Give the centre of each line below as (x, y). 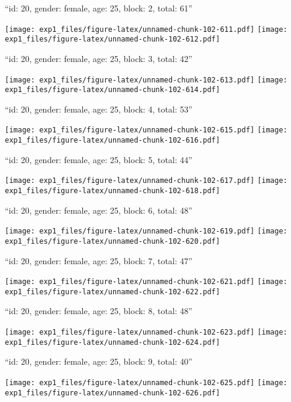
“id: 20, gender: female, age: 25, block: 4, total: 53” (99, 109)
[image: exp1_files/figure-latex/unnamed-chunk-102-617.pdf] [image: (146, 181)
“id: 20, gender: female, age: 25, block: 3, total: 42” (99, 58)
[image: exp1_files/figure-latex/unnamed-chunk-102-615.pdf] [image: (146, 130)
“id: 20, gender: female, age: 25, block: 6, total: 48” (99, 210)
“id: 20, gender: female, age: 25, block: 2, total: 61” (99, 8)
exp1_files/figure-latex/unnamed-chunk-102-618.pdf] (112, 190)
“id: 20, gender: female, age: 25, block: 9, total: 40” (99, 361)
